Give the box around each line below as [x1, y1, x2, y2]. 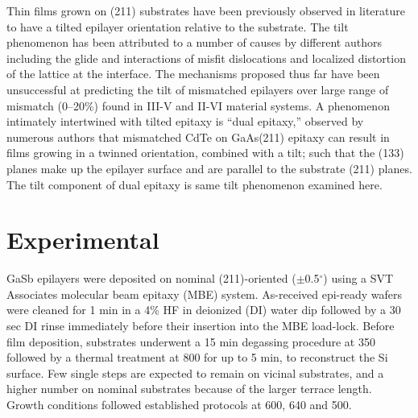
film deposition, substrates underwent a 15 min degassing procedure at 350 [6, 333, 375, 350]
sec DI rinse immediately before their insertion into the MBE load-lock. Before [6, 317, 395, 334]
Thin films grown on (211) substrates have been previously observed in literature [6, 2, 405, 19]
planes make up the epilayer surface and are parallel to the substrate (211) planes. [6, 159, 412, 176]
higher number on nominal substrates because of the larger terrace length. [6, 380, 372, 397]
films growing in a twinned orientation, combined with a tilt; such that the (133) [6, 144, 404, 161]
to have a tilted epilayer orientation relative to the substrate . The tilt [6, 18, 349, 35]
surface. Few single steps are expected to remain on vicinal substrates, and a [6, 364, 384, 381]
